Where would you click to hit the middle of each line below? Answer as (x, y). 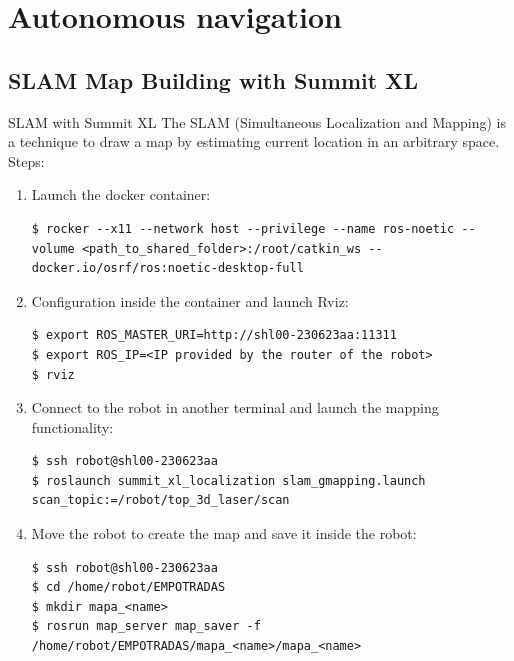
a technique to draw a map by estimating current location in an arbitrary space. (254, 141)
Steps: (26, 160)
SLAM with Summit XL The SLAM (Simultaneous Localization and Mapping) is (257, 121)
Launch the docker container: (121, 194)
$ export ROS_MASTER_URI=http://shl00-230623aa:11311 (214, 335)
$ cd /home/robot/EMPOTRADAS (128, 587)
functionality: (72, 426)
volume (53, 248)
